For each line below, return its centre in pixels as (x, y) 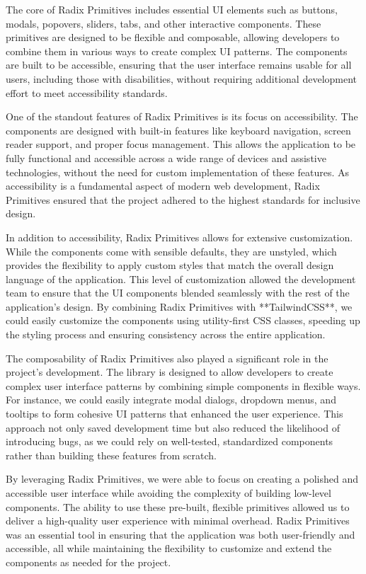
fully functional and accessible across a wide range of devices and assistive (166, 157)
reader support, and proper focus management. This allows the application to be (181, 144)
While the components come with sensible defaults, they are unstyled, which (171, 251)
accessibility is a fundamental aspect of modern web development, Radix (163, 186)
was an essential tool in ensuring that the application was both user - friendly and (181, 534)
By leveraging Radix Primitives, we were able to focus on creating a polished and (182, 479)
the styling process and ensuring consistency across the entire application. (166, 334)
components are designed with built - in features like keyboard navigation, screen (178, 130)
